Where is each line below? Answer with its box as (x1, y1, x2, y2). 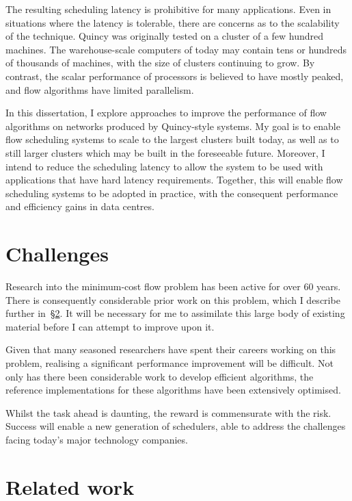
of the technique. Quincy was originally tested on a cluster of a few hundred (5, 29, 324, 43)
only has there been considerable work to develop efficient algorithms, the (5, 369, 314, 383)
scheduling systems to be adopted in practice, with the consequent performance (5, 185, 338, 200)
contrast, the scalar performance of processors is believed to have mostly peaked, (5, 68, 344, 83)
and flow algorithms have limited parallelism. (5, 82, 194, 97)
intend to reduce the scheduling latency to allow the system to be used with (5, 159, 323, 173)
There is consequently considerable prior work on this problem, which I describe (5, 292, 340, 307)
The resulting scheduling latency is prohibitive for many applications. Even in (5, 2, 331, 16)
